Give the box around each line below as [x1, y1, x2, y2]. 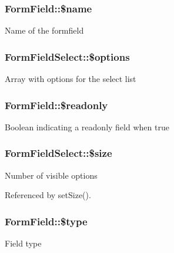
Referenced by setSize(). [5, 189, 91, 201]
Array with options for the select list [5, 73, 136, 85]
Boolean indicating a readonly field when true [5, 120, 169, 133]
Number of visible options [5, 169, 98, 181]
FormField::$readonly [5, 97, 108, 112]
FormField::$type [5, 213, 88, 228]
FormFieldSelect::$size [5, 146, 112, 160]
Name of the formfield [5, 24, 84, 37]
